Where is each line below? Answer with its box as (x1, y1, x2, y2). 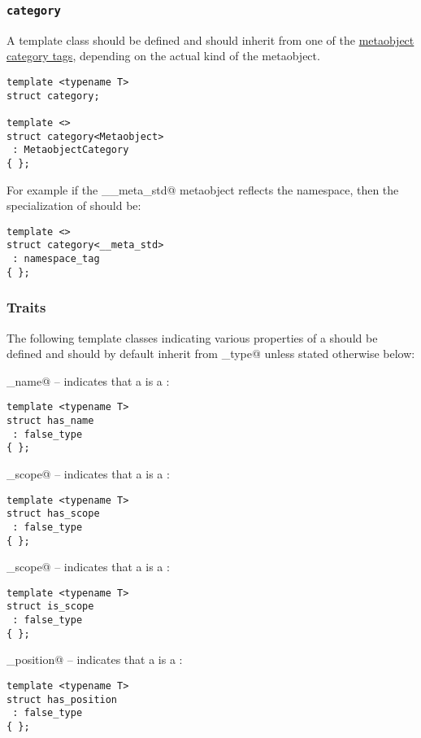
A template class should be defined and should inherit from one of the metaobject (7, 31, 414, 48)
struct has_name (7, 415, 94, 427)
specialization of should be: (7, 197, 141, 214)
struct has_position (7, 693, 118, 705)
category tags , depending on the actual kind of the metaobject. (7, 47, 320, 64)
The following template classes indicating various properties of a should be (7, 329, 378, 346)
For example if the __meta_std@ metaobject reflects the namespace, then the (7, 181, 399, 198)
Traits (7, 297, 46, 317)
